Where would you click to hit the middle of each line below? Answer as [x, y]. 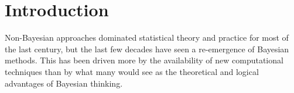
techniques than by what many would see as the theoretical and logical [132, 71]
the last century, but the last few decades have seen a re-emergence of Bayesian [147, 49]
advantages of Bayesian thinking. [64, 83]
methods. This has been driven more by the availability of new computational [144, 60]
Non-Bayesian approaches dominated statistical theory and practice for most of [147, 37]
